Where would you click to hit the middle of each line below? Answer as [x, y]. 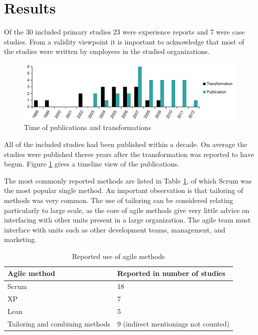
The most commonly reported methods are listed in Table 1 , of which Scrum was [128, 180]
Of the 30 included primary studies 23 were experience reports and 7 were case [125, 32]
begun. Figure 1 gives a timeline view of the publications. [92, 164]
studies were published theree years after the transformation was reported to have [129, 154]
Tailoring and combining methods [59, 323]
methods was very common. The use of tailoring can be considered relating [119, 200]
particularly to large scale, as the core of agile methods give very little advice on [127, 210]
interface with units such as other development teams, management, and [115, 229]
